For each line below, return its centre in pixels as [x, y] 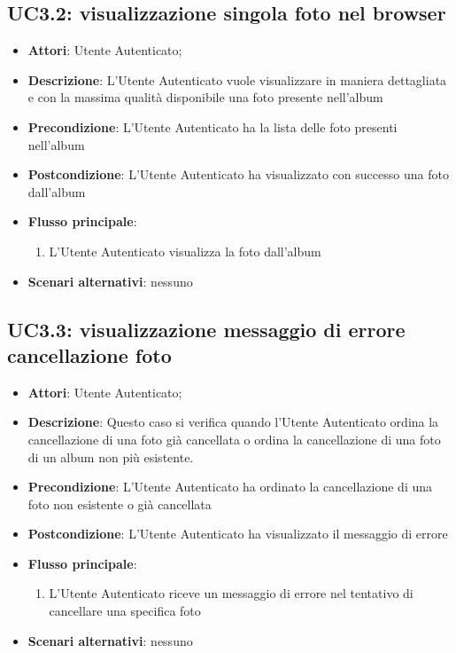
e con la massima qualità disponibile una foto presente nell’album [205, 97]
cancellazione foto [89, 354]
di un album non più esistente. [111, 456]
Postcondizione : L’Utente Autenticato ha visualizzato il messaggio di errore [238, 534]
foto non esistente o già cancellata [120, 504]
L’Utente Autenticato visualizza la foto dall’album [185, 251]
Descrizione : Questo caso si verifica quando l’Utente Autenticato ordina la [233, 422]
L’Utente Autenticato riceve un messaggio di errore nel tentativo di [231, 593]
